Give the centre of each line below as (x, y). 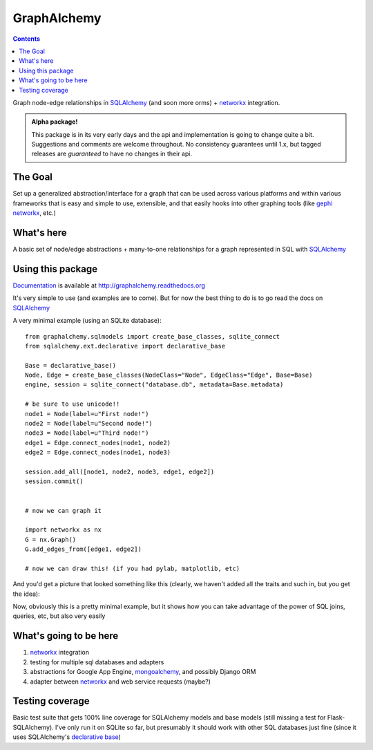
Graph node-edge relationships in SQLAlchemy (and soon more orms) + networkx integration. (146, 102)
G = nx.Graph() (51, 540)
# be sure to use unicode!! (73, 404)
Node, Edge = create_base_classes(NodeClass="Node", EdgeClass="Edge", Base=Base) (169, 375)
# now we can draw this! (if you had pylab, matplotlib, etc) (133, 568)
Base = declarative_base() (71, 365)
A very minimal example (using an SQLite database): (87, 321)
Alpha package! (55, 122)
